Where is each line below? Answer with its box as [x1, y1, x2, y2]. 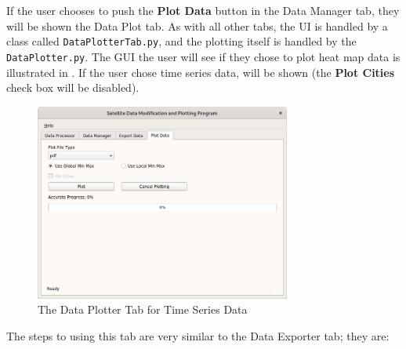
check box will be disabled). [6, 79, 140, 96]
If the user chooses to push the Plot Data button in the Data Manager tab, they [6, 2, 400, 18]
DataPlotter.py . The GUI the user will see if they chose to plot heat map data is [6, 48, 401, 64]
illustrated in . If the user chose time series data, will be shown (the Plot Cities [6, 64, 395, 80]
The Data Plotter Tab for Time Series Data [38, 301, 248, 318]
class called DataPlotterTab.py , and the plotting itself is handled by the [6, 33, 357, 49]
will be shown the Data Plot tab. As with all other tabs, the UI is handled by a [6, 17, 388, 34]
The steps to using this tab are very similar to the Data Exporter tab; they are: [6, 327, 390, 344]
